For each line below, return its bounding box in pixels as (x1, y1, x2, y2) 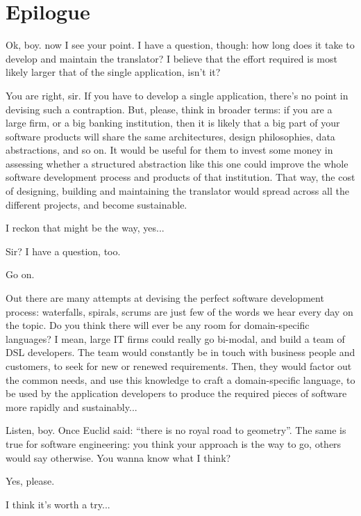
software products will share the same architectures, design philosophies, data (6, 129, 335, 143)
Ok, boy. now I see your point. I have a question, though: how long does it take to (6, 38, 355, 52)
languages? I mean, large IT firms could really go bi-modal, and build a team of (6, 331, 345, 346)
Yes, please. (6, 474, 55, 488)
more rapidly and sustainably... (6, 399, 137, 414)
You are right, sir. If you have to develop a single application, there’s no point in (6, 88, 349, 102)
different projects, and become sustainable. (6, 197, 187, 211)
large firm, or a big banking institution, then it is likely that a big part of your (6, 115, 340, 130)
